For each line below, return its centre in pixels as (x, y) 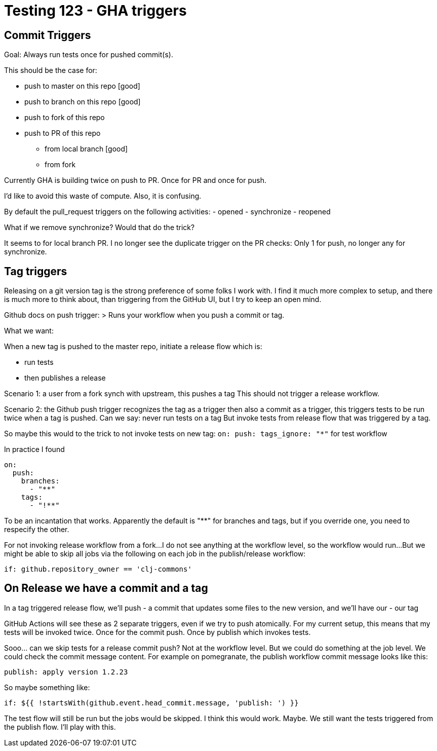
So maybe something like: (47, 687)
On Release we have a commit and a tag (106, 588)
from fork (60, 165)
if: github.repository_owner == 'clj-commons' (98, 569)
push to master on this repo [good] (82, 86)
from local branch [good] (86, 149)
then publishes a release (65, 378)
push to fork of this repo (65, 118)
